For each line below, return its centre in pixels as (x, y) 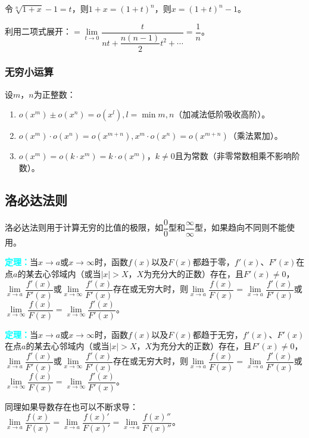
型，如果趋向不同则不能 (241, 227)
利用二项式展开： (38, 31)
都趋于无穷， (218, 334)
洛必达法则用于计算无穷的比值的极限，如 (84, 227)
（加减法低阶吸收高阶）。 (222, 114)
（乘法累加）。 (255, 136)
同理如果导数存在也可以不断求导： (71, 407)
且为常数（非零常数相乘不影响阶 (237, 156)
